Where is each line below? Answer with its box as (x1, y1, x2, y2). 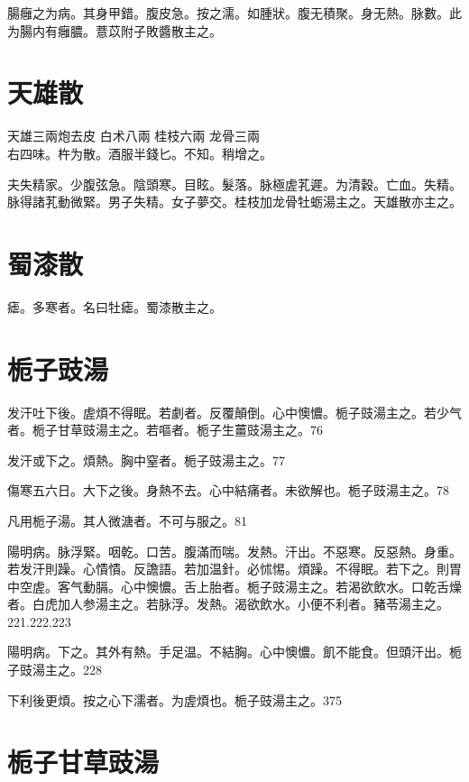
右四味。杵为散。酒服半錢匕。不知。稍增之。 (7, 143, 272, 162)
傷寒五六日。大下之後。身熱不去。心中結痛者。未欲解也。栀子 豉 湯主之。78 (7, 481, 449, 500)
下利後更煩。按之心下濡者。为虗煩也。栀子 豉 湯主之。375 (7, 690, 342, 709)
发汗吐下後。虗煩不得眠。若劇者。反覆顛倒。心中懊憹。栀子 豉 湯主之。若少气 (7, 402, 462, 421)
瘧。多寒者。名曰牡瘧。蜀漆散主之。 (7, 297, 222, 316)
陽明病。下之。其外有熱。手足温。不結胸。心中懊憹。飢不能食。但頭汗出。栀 (7, 642, 462, 661)
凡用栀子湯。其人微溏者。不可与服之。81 (7, 511, 247, 529)
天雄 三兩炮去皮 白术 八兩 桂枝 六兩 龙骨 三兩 (7, 126, 261, 145)
